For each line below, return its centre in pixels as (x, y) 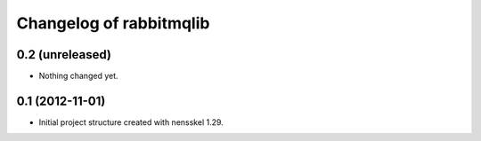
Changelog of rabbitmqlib (113, 23)
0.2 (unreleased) (64, 55)
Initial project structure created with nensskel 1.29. (131, 122)
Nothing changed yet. (79, 76)
